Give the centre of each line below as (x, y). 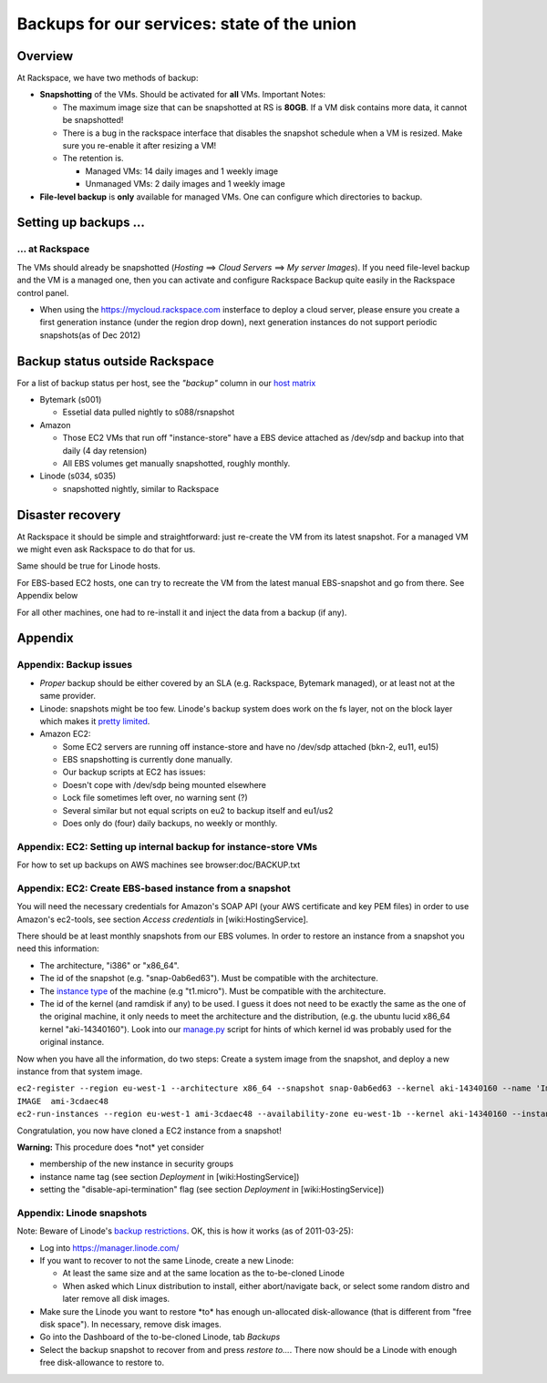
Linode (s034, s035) (78, 476)
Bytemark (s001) (71, 399)
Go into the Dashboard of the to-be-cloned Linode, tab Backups (160, 1337)
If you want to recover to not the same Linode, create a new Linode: (167, 1261)
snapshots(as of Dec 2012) (90, 335)
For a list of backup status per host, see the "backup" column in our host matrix (166, 383)
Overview (45, 56)
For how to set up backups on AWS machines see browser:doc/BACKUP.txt (159, 865)
